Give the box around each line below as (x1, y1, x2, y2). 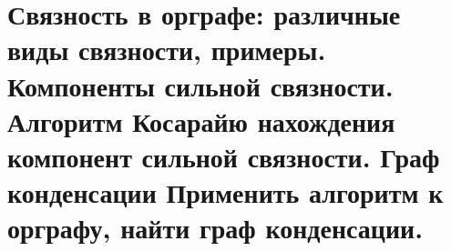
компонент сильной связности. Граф (7, 137, 440, 175)
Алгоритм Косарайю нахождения (7, 102, 395, 139)
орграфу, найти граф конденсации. (7, 209, 424, 246)
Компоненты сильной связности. (7, 66, 394, 104)
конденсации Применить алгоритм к (7, 174, 444, 211)
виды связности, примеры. (7, 31, 326, 68)
